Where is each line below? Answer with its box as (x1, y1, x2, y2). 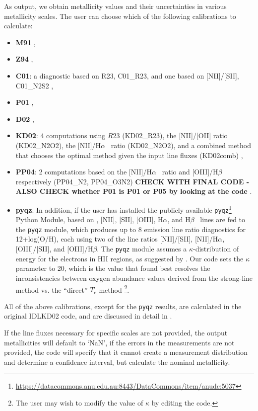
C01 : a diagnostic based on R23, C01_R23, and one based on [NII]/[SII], (15, 70, 239, 81)
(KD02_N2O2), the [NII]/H (15, 140, 101, 150)
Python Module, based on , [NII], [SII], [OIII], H (15, 214, 163, 225)
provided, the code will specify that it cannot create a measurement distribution (4, 347, 248, 357)
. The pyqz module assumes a (97, 244, 187, 254)
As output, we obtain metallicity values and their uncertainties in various (4, 1, 227, 11)
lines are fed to (200, 214, 246, 225)
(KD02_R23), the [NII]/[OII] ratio (122, 130, 228, 141)
